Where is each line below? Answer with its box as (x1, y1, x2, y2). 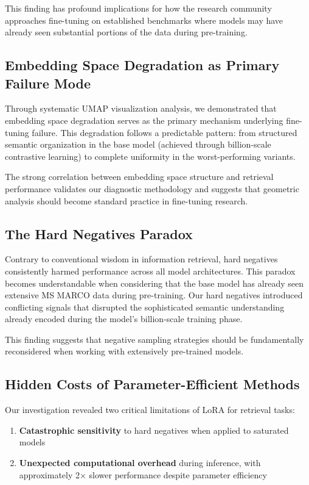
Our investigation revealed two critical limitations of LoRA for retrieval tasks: (5, 403, 295, 416)
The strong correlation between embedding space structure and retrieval (5, 170, 274, 183)
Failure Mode (5, 73, 91, 92)
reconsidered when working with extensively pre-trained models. (5, 345, 244, 357)
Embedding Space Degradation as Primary (5, 56, 280, 74)
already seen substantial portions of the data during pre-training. (5, 26, 248, 38)
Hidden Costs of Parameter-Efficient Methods (5, 375, 300, 393)
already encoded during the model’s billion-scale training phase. (5, 312, 243, 325)
